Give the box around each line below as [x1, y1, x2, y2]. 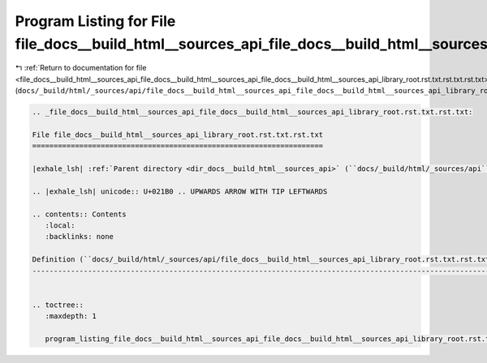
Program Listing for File [15, 12, 176, 30]
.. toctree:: [32, 300, 84, 310]
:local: [45, 221, 75, 230]
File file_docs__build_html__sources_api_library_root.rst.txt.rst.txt [32, 130, 324, 139]
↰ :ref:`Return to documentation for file [15, 63, 147, 73]
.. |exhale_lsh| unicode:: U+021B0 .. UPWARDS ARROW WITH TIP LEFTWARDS [32, 186, 328, 196]
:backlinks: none [45, 232, 114, 241]
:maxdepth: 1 [45, 312, 97, 321]
